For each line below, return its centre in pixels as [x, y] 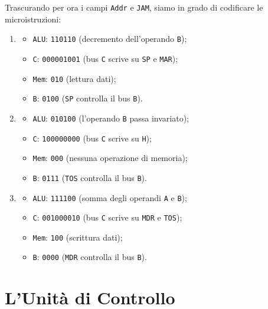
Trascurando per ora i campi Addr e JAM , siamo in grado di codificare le [134, 7]
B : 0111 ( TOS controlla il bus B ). [90, 177]
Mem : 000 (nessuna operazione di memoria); [110, 158]
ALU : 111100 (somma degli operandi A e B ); [110, 197]
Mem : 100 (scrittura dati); [78, 237]
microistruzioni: [33, 19]
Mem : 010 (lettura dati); [74, 78]
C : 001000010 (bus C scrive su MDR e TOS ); [107, 217]
